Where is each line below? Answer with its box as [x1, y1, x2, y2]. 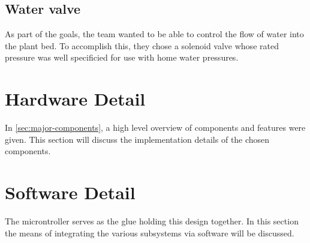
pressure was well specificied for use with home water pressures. [5, 51, 239, 64]
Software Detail [5, 180, 136, 205]
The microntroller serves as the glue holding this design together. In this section [5, 215, 299, 227]
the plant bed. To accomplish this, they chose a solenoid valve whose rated [5, 39, 279, 52]
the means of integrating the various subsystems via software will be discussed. [5, 226, 294, 239]
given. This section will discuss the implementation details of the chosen [5, 133, 270, 145]
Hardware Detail [5, 86, 146, 111]
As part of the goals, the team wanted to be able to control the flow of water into [5, 28, 304, 40]
